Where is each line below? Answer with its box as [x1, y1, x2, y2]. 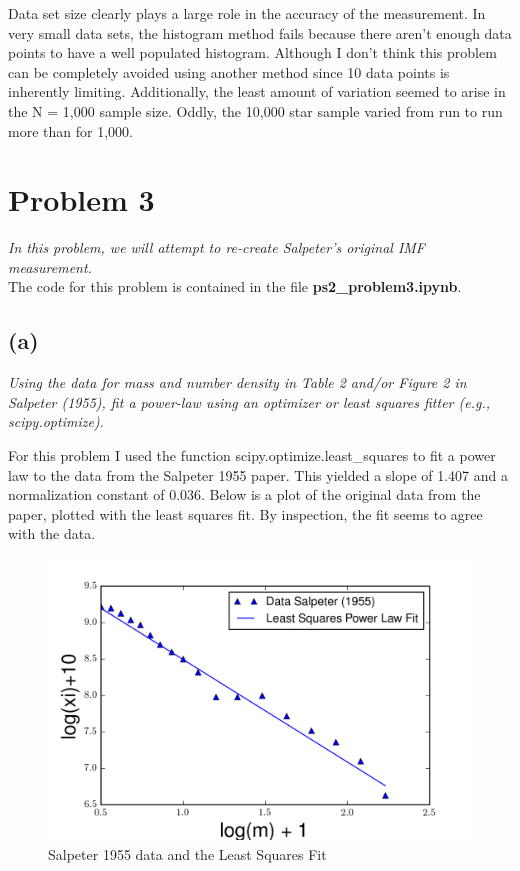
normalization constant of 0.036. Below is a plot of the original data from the [8, 484, 481, 505]
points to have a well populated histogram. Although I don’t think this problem [8, 42, 497, 63]
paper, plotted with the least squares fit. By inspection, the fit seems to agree [8, 503, 483, 524]
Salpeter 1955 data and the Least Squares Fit [48, 844, 327, 864]
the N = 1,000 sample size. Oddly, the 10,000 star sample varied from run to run [8, 100, 503, 121]
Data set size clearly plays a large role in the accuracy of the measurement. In [8, 3, 486, 23]
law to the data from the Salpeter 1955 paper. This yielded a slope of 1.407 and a [8, 464, 508, 485]
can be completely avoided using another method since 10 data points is [8, 61, 450, 82]
